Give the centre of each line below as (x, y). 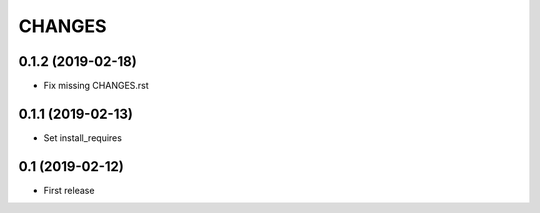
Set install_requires (82, 137)
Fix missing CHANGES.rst (96, 86)
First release (69, 190)
